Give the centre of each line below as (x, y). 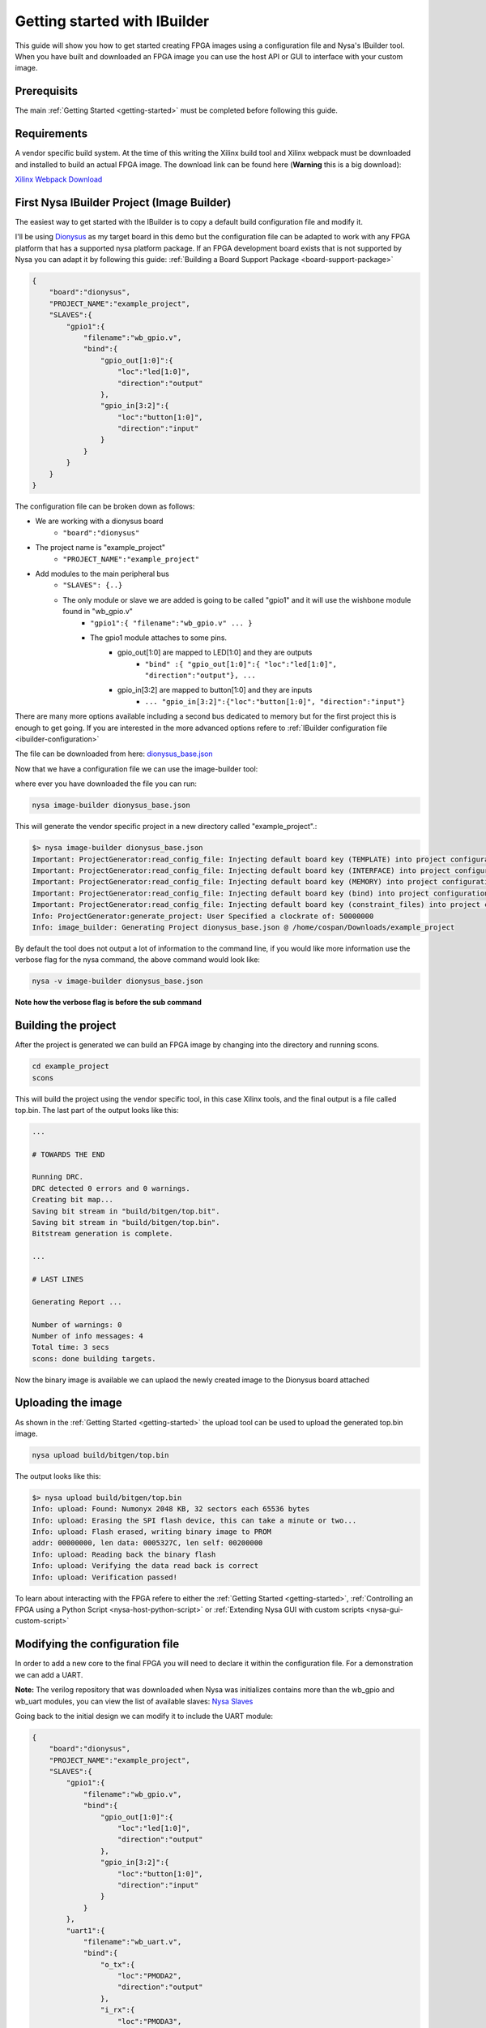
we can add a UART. (49, 1674)
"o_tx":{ (117, 1964)
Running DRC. (58, 1177)
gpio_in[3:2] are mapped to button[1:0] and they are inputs (215, 690)
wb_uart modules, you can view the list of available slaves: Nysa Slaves (134, 1701)
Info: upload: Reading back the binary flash (124, 1554)
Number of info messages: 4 (87, 1336)
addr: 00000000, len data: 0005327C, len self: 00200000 (147, 1543)
